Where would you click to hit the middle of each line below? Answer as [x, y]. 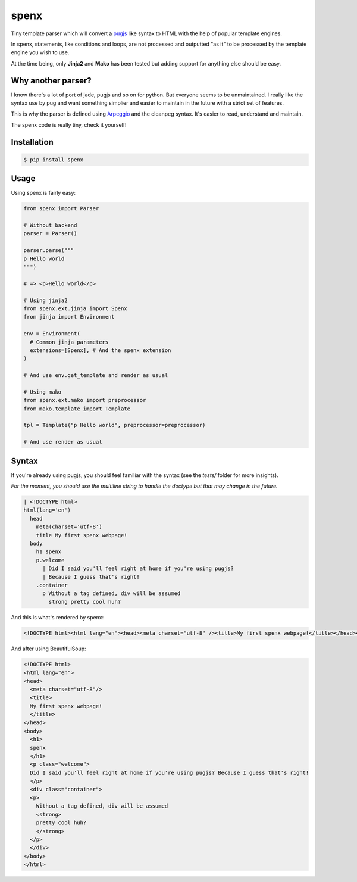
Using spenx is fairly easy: [43, 193]
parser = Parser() [50, 233]
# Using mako [43, 392]
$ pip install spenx [53, 160]
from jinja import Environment [69, 317]
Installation [32, 142]
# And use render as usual [63, 442]
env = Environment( [52, 334]
